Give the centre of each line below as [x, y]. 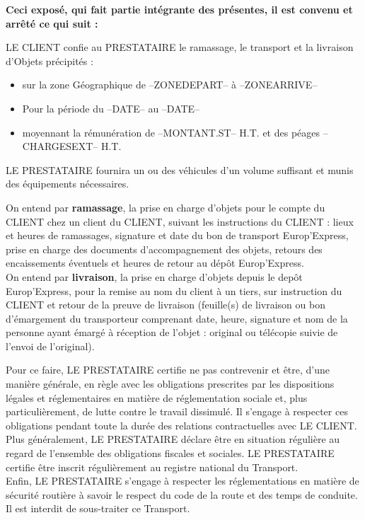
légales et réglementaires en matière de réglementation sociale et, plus [157, 397]
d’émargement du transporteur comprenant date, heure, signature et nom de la [177, 318]
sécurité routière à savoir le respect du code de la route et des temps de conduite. [182, 494]
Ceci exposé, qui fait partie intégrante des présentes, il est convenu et [179, 9]
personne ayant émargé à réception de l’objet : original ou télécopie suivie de [172, 332]
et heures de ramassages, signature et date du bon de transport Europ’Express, [177, 235]
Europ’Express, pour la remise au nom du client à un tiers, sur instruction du [174, 290]
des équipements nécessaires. [68, 184]
